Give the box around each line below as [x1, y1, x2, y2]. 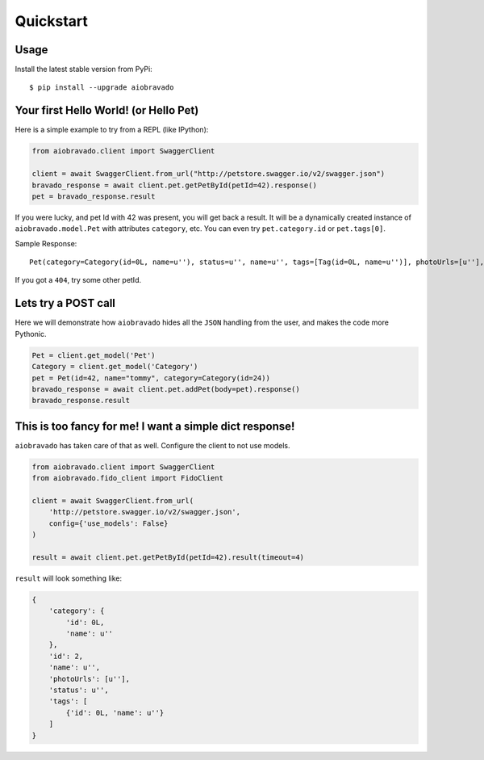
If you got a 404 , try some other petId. [15, 275, 141, 285]
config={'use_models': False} [48, 519, 169, 528]
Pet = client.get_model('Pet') [31, 351, 156, 359]
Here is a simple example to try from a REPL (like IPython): [15, 125, 209, 135]
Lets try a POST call [15, 296, 116, 310]
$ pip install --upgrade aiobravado [29, 83, 174, 92]
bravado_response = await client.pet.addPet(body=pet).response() [31, 384, 300, 393]
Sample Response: [15, 238, 77, 248]
